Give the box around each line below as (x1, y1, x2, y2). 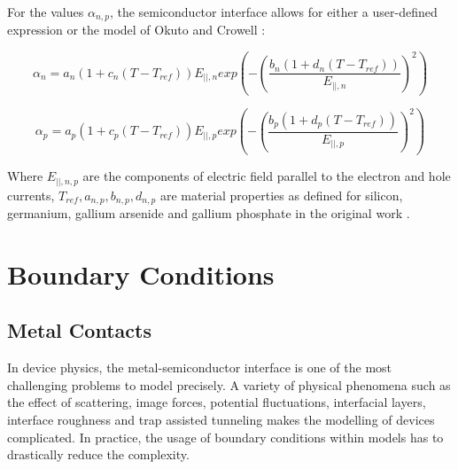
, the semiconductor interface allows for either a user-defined (109, 3, 438, 20)
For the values (7, 3, 84, 20)
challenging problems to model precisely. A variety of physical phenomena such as (7, 375, 451, 394)
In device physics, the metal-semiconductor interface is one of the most (7, 358, 392, 377)
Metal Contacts (7, 317, 151, 344)
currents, (7, 185, 55, 204)
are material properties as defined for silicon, (159, 185, 403, 204)
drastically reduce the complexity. (7, 445, 190, 464)
